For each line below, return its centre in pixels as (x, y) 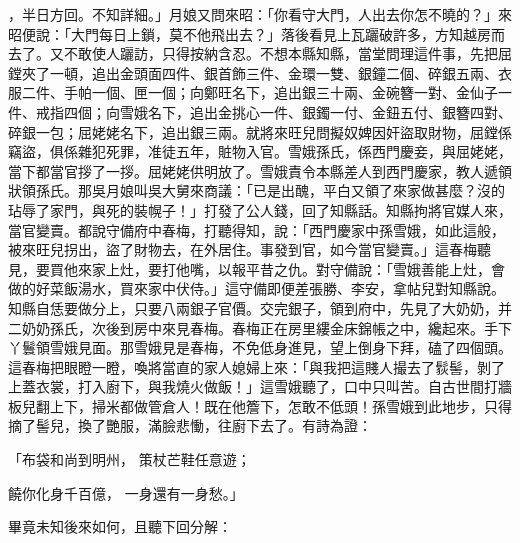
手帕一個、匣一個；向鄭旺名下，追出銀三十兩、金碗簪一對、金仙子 (280, 92)
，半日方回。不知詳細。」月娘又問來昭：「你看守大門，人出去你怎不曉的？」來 (260, 14)
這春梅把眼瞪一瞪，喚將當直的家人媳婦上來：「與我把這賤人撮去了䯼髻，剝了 (256, 366)
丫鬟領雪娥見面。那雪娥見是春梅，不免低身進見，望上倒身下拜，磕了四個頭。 (260, 347)
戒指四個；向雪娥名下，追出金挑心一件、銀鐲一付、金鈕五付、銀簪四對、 (273, 111)
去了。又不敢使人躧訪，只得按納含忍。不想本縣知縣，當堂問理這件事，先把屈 (260, 53)
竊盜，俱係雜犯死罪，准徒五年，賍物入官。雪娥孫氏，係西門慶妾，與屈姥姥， (260, 151)
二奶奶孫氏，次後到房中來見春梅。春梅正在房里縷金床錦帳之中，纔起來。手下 (260, 327)
